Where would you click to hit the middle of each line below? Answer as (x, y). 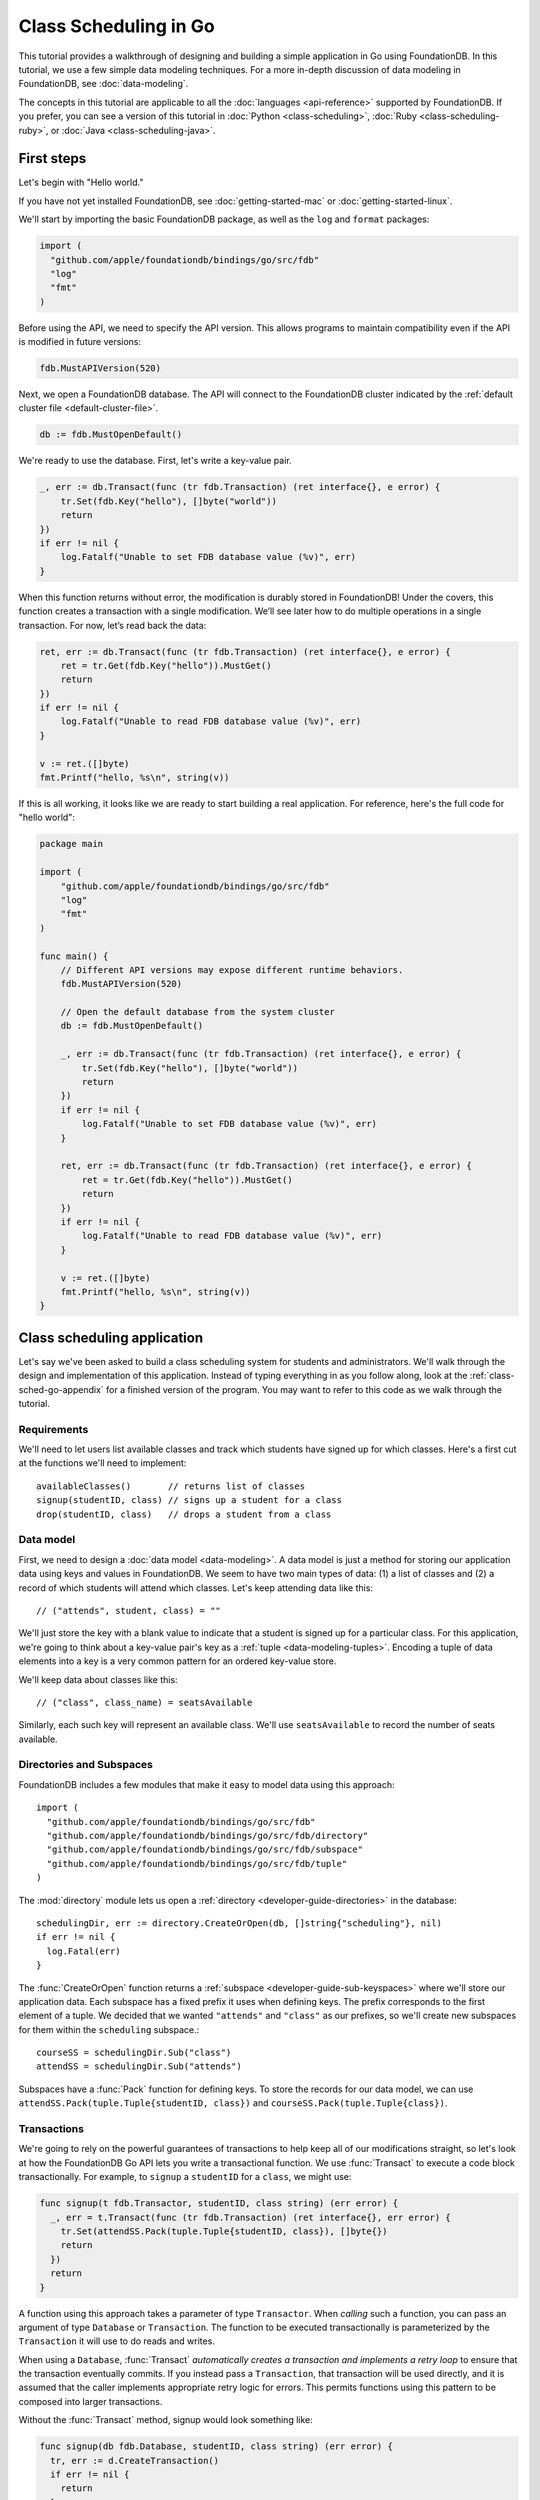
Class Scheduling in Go (116, 26)
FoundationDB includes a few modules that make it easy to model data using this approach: (206, 1784)
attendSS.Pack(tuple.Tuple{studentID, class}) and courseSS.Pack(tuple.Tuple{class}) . (233, 2103)
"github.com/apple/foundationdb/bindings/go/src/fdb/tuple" (197, 1863)
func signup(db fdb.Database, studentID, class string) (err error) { (216, 2446)
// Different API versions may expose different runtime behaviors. (232, 969)
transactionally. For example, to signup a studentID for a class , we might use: (185, 2177)
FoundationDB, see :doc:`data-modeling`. (103, 84)
